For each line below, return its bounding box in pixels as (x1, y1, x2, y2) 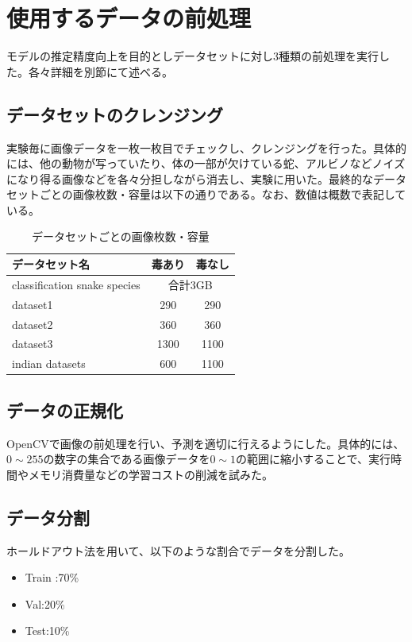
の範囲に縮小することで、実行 (236, 451, 391, 467)
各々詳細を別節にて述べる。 (28, 63, 173, 79)
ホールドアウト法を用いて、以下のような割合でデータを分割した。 (6, 542, 350, 559)
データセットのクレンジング (6, 102, 223, 126)
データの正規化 (6, 397, 123, 422)
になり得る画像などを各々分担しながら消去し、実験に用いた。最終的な (6, 170, 373, 187)
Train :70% (25, 569, 79, 586)
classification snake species (12, 276, 141, 292)
